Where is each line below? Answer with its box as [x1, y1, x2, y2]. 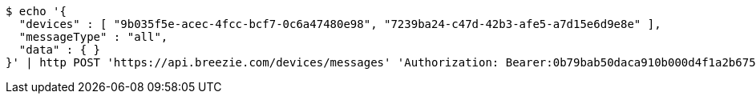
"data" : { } [18, 43, 101, 56]
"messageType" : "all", [18, 30, 168, 43]
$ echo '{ [6, 5, 67, 18]
